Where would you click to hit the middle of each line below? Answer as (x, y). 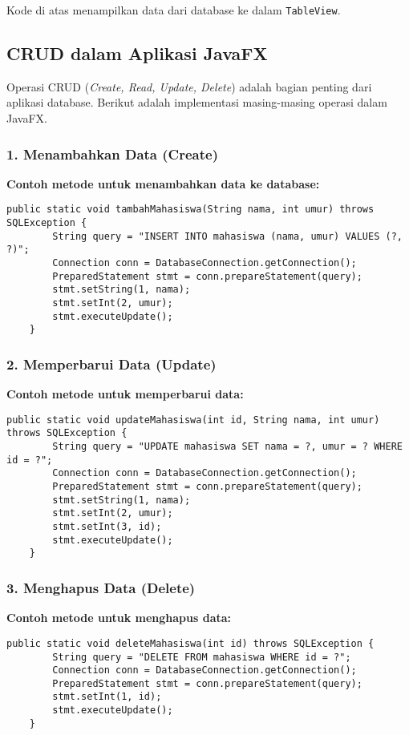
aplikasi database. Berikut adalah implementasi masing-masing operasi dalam (197, 102)
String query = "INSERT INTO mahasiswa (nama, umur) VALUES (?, (227, 236)
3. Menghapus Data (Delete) (101, 587)
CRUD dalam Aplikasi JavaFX (137, 53)
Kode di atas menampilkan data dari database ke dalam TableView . (174, 10)
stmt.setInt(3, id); (107, 527)
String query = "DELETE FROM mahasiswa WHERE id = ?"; (202, 657)
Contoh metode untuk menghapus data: (119, 618)
